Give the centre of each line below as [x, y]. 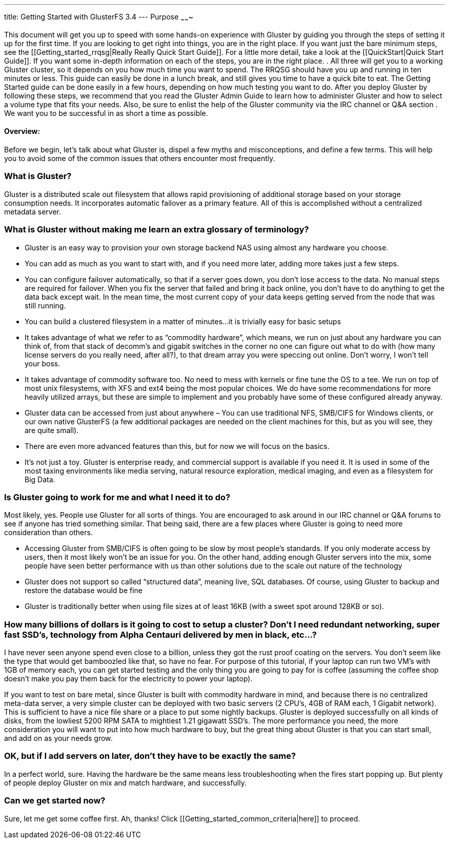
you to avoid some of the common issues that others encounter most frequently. [140, 159]
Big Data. [40, 479]
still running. [45, 305]
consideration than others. [48, 533]
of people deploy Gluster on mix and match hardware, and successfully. [125, 782]
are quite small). [52, 430]
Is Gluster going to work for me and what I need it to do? [117, 497]
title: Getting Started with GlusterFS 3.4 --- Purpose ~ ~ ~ [99, 18]
